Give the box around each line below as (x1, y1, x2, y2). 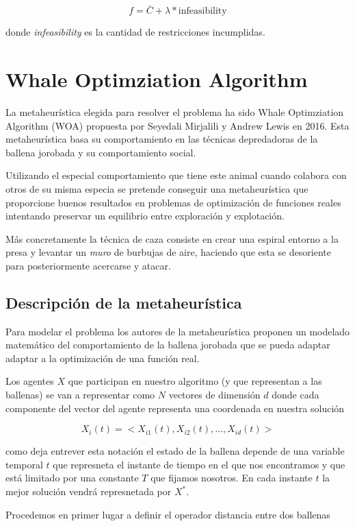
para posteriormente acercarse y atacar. (5, 258, 171, 272)
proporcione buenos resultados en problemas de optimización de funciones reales (5, 195, 341, 209)
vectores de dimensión (168, 387, 261, 402)
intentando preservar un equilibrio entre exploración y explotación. (5, 208, 285, 223)
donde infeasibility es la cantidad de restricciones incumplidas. (5, 25, 265, 39)
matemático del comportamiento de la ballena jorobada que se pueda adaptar (5, 337, 330, 352)
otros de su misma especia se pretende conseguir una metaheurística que (5, 181, 308, 195)
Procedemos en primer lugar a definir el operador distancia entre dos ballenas (5, 507, 330, 521)
